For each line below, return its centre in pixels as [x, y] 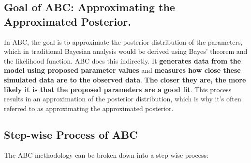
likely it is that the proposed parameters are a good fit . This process [118, 89]
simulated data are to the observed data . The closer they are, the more [125, 79]
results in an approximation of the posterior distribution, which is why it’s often [123, 99]
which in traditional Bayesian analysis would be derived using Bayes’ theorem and [126, 51]
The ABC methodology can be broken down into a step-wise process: [106, 155]
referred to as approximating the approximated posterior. [89, 108]
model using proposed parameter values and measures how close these [122, 70]
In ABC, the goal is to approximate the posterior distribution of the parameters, [123, 41]
